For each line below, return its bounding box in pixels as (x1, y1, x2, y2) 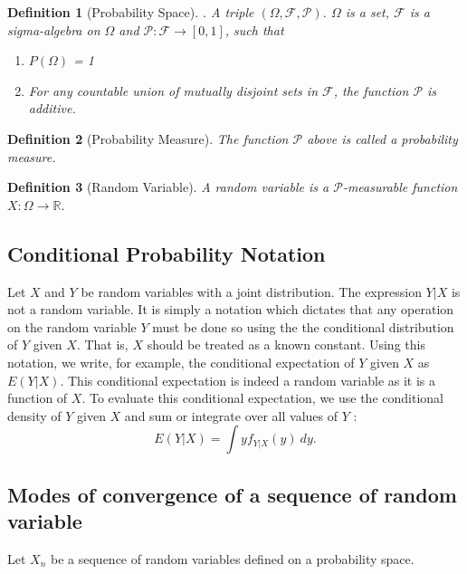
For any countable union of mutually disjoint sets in (28, 81, 319, 100)
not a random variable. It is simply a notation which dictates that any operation (7, 300, 454, 319)
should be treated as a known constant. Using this (147, 335, 425, 354)
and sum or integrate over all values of (124, 406, 338, 425)
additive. (28, 99, 76, 118)
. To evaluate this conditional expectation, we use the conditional (81, 388, 443, 407)
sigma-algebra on (7, 20, 100, 39)
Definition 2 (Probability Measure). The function (7, 129, 289, 148)
